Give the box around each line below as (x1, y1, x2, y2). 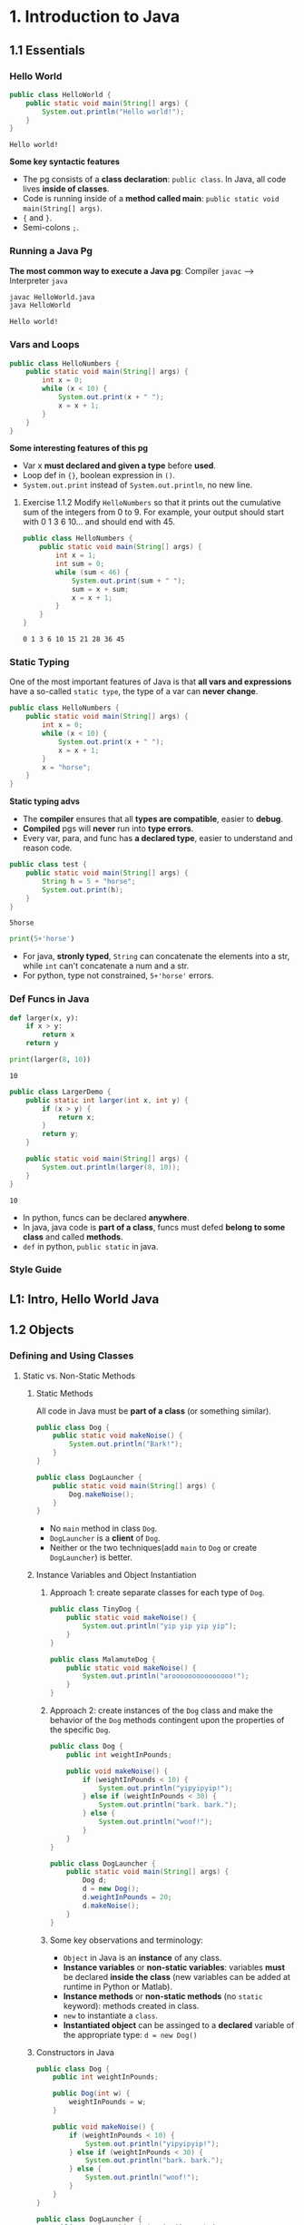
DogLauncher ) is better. (49, 1552, 133, 1563)
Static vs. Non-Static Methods (22, 1370, 136, 1381)
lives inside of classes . (22, 183, 110, 194)
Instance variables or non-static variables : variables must (63, 1962, 286, 1973)
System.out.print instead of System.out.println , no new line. (22, 479, 253, 491)
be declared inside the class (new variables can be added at (63, 1971, 290, 1982)
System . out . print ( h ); (42, 885, 124, 895)
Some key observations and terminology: (49, 1935, 204, 1946)
